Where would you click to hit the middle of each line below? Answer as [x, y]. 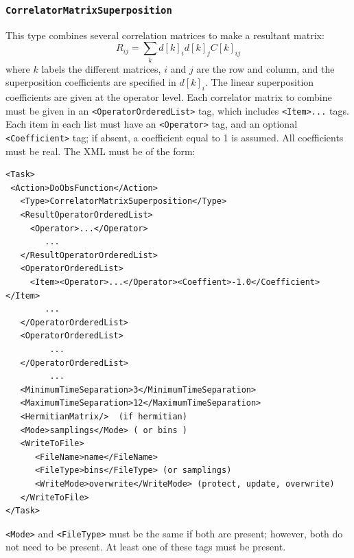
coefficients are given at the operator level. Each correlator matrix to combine [169, 97]
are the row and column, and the [265, 68]
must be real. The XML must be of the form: [101, 151]
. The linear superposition [259, 82]
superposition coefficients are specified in [91, 82]
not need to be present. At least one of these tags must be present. [146, 547]
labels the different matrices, [101, 68]
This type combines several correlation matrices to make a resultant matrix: [165, 35]
